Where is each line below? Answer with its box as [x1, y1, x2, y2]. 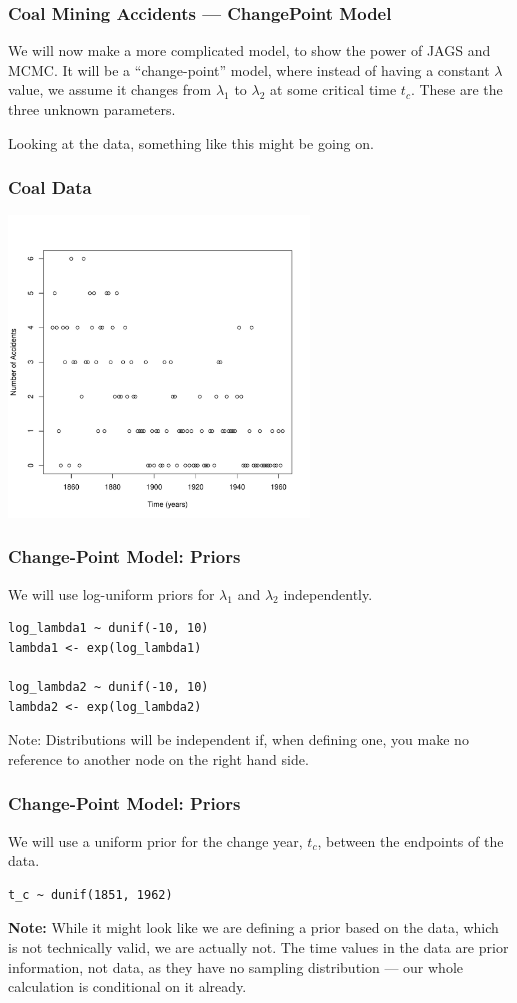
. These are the [410, 79, 503, 100]
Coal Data [8, 175, 92, 200]
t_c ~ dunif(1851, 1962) [8, 887, 173, 902]
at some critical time [270, 79, 397, 100]
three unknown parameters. [8, 99, 176, 119]
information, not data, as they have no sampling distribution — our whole [8, 956, 464, 977]
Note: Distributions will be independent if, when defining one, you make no [8, 729, 469, 750]
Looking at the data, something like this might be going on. [8, 132, 374, 153]
